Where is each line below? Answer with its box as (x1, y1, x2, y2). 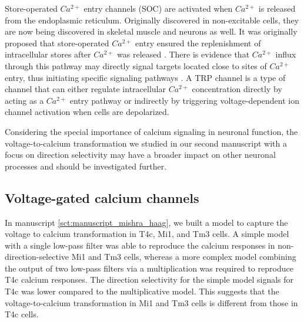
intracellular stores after (5, 48, 91, 60)
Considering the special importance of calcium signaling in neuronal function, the (5, 125, 298, 137)
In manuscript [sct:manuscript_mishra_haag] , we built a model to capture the (5, 216, 288, 228)
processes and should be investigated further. (5, 160, 167, 172)
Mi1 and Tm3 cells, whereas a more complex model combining (71, 250, 296, 263)
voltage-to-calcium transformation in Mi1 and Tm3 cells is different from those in (5, 296, 298, 309)
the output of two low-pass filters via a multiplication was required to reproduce (5, 262, 293, 274)
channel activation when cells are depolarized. (5, 106, 169, 118)
